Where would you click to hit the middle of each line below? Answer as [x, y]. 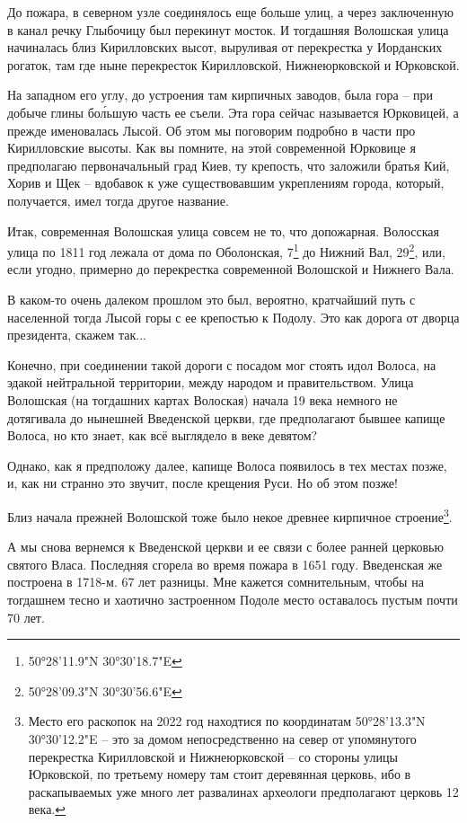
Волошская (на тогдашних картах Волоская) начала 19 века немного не [203, 399]
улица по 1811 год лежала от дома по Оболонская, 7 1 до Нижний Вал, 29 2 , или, [226, 250]
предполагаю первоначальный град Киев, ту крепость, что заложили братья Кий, [229, 165]
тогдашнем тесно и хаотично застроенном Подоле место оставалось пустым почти [233, 599]
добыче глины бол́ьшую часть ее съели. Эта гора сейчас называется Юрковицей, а [233, 112]
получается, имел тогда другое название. [118, 200]
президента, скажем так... [77, 335]
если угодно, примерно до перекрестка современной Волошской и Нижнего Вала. [231, 269]
